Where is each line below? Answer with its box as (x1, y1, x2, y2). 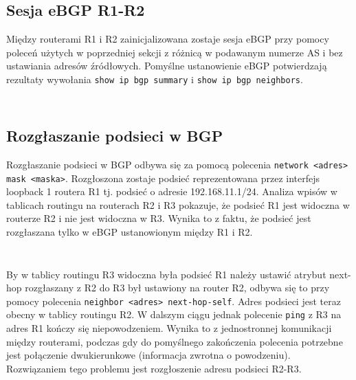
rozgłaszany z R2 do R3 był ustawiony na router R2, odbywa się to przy (25, 280, 330, 295)
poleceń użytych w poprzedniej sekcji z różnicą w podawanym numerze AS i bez (6, 45, 343, 59)
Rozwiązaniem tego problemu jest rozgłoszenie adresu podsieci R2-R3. (6, 361, 302, 375)
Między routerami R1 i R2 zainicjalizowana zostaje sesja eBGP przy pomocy (6, 32, 329, 46)
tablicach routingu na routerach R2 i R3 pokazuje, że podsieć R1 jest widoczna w (6, 197, 350, 212)
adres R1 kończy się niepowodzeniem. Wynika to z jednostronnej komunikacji (6, 321, 332, 335)
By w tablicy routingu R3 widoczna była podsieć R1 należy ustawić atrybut (6, 267, 326, 281)
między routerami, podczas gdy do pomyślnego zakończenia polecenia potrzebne (6, 334, 343, 348)
